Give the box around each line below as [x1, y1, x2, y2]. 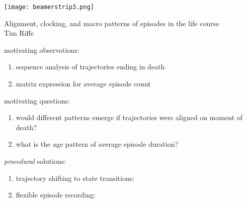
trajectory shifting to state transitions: [16, 172, 135, 183]
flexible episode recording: [16, 189, 96, 200]
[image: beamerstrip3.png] [4, 4, 94, 11]
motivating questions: [4, 95, 70, 106]
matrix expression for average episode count [16, 78, 151, 89]
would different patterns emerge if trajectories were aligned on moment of [16, 112, 243, 123]
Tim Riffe [4, 28, 34, 38]
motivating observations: [4, 44, 79, 55]
